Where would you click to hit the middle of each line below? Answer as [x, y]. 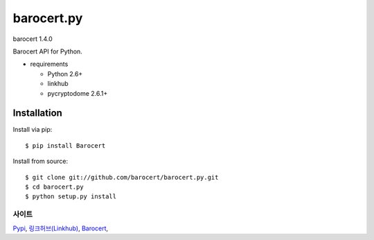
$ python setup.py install [71, 197]
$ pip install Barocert [65, 145]
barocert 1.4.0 [33, 39]
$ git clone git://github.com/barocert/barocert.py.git [122, 177]
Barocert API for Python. [47, 51]
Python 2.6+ [65, 74]
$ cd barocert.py [54, 187]
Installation [37, 113]
